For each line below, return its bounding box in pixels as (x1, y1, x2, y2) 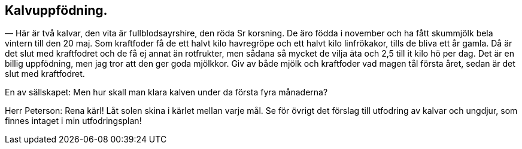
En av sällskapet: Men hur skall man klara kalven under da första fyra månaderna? (5, 87, 328, 98)
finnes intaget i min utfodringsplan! (5, 116, 142, 126)
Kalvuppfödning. (5, 3, 108, 18)
